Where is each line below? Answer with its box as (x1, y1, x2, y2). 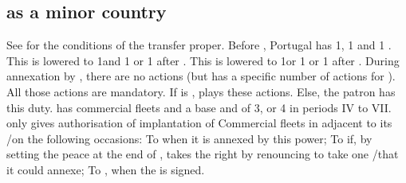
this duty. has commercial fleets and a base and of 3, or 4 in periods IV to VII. (6, 99, 392, 115)
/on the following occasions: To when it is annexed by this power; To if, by (6, 130, 372, 146)
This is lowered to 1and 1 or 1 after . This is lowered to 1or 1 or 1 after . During (6, 52, 400, 68)
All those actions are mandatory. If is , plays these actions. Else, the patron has (6, 83, 396, 99)
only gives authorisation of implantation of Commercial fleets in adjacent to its (6, 115, 392, 131)
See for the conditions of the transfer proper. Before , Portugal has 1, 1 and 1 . (6, 37, 392, 53)
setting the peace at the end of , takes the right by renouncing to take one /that (6, 146, 399, 162)
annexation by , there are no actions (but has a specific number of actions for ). (6, 68, 396, 84)
